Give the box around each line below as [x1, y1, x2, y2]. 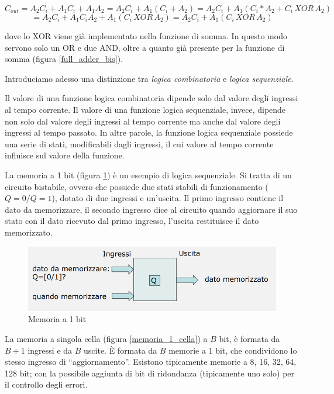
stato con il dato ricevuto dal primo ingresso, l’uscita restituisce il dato [5, 215, 259, 227]
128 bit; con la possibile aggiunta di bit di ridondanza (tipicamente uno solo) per [5, 367, 295, 379]
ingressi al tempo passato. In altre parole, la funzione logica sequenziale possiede [5, 126, 293, 139]
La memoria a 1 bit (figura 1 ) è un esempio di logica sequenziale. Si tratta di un [5, 168, 292, 181]
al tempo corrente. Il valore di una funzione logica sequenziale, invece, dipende [5, 103, 286, 115]
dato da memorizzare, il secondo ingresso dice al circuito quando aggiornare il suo [5, 203, 298, 215]
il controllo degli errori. [5, 378, 88, 390]
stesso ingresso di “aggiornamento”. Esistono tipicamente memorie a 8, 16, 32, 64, [5, 355, 297, 368]
